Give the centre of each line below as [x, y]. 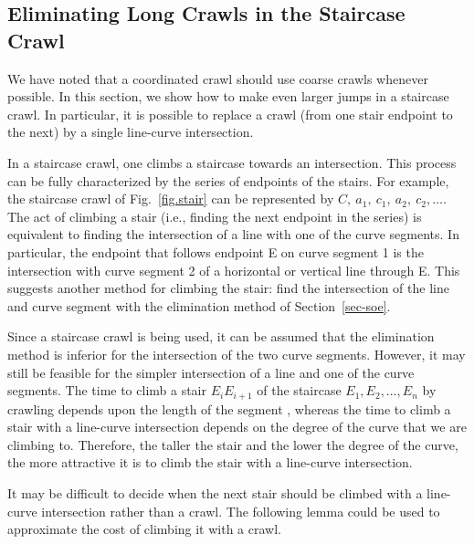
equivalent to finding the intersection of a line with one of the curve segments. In [233, 234]
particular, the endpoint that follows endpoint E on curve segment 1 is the [216, 251]
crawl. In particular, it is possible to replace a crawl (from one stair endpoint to [230, 114]
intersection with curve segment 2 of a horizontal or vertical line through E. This [234, 270]
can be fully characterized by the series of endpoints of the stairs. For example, [228, 180]
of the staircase [299, 390]
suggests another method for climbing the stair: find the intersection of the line [228, 288]
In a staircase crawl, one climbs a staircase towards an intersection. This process [232, 162]
